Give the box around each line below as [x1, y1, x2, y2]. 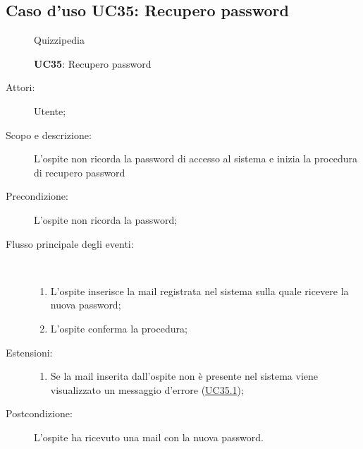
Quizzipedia [34, 32, 85, 47]
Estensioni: [6, 345, 53, 359]
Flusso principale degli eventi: [6, 236, 134, 251]
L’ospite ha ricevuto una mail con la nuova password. [34, 429, 264, 444]
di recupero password [34, 164, 125, 179]
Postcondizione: [6, 406, 73, 421]
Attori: [6, 80, 35, 95]
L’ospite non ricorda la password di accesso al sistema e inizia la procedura [34, 151, 358, 166]
